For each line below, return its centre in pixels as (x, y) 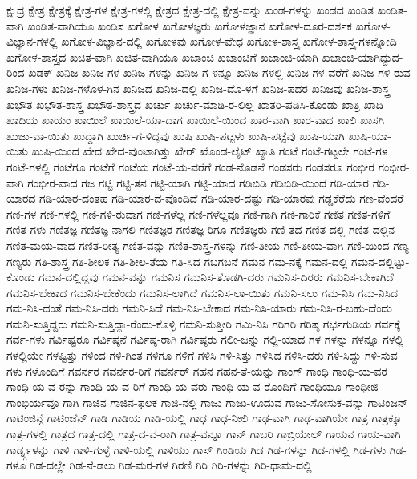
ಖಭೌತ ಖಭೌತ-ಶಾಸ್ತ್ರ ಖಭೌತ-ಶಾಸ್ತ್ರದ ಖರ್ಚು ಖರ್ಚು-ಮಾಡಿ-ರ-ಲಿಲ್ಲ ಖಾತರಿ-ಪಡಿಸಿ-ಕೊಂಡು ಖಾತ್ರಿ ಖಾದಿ (195, 104)
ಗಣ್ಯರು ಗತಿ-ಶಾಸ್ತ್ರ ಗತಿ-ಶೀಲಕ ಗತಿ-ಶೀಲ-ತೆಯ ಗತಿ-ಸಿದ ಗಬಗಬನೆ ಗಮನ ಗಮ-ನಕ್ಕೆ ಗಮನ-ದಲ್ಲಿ (177, 261)
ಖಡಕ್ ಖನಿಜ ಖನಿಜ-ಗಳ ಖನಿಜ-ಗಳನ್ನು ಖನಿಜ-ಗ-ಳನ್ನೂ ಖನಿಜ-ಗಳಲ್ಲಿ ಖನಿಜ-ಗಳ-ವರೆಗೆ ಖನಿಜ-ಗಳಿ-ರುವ (219, 72)
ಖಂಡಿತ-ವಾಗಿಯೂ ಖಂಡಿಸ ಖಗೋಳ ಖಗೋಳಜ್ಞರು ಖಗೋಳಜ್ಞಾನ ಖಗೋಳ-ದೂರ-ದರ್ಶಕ (190, 25)
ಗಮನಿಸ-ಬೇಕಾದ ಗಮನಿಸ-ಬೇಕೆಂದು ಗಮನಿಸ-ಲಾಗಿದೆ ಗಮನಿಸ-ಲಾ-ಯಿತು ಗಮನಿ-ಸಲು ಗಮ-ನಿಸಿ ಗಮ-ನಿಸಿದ (202, 292)
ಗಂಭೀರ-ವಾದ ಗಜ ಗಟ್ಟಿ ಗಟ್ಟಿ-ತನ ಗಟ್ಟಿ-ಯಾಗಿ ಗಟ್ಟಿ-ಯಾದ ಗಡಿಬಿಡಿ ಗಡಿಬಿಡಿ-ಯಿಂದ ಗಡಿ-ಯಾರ (198, 182)
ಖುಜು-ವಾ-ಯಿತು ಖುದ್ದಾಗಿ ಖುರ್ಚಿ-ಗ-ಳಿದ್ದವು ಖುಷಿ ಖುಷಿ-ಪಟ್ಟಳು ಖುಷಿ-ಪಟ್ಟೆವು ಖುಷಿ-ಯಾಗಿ (176, 135)
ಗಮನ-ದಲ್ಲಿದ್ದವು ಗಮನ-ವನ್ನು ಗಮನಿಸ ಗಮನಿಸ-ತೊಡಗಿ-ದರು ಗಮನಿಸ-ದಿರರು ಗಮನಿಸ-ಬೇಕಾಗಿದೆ (216, 277)
